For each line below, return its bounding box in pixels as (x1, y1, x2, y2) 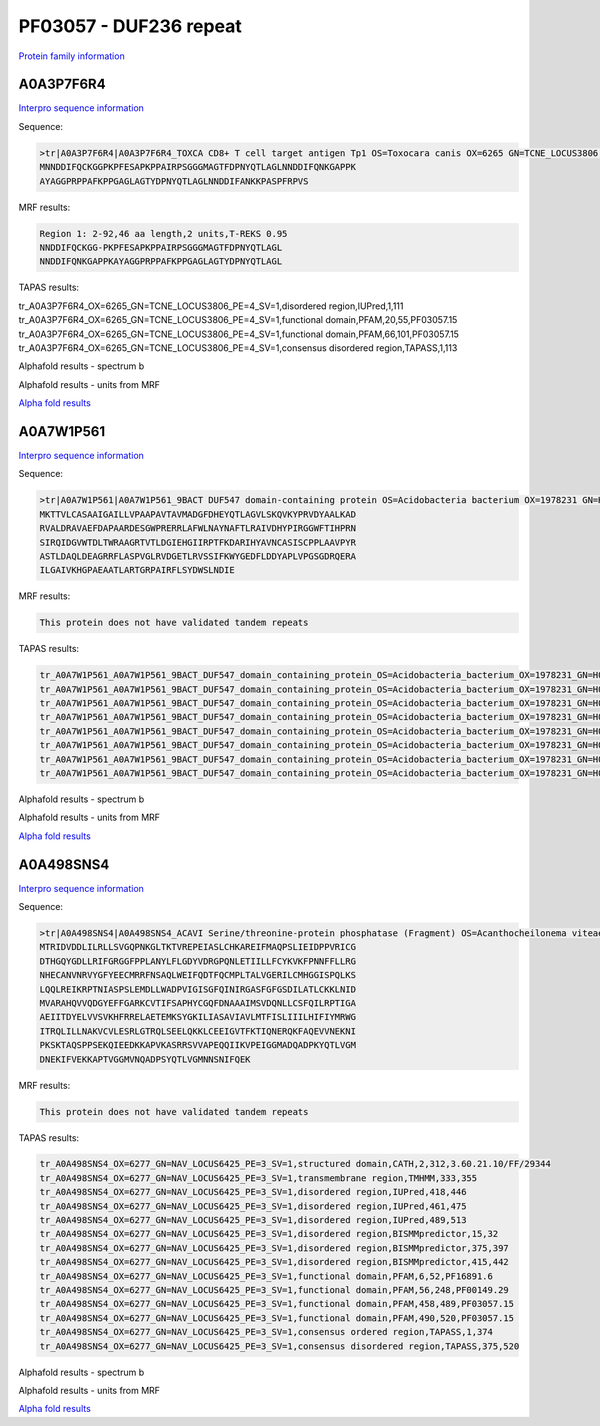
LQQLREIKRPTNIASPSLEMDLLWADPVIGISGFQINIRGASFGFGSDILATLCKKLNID (39, 983, 357, 995)
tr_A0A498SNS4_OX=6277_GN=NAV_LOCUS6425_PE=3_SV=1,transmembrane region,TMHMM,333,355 (39, 1172, 478, 1184)
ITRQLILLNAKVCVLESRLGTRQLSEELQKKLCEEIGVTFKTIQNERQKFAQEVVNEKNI (39, 1025, 357, 1037)
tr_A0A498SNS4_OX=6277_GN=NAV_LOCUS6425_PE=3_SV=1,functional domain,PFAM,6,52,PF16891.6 (39, 1270, 494, 1282)
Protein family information (18, 50, 125, 62)
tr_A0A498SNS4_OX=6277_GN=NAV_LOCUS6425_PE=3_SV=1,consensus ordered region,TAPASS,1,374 (39, 1326, 494, 1338)
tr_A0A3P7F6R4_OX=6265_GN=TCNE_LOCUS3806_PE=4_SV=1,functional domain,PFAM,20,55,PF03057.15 (18, 314, 458, 326)
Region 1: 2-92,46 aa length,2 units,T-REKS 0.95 (39, 228, 288, 239)
